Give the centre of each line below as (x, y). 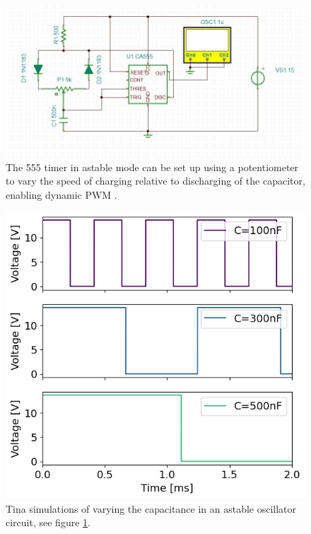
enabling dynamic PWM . (61, 194)
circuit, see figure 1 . (48, 522)
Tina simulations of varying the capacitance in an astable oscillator (151, 508)
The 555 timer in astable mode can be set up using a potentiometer (152, 167)
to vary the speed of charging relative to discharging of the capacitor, (155, 181)
